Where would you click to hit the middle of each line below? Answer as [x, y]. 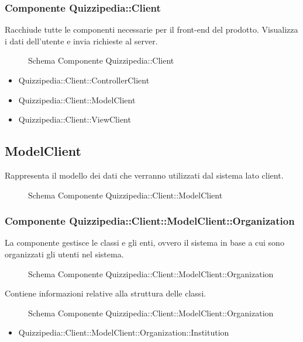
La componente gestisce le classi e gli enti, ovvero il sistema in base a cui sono [144, 242]
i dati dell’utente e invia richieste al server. [81, 41]
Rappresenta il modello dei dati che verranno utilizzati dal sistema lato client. [144, 175]
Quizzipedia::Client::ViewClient [75, 119]
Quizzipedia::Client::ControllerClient [84, 80]
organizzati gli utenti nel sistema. [64, 254]
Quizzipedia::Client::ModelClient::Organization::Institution [124, 332]
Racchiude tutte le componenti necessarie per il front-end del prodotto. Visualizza [151, 29]
